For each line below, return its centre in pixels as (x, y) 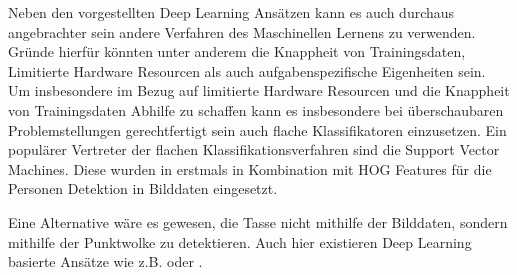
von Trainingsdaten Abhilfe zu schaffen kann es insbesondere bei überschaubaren (256, 109)
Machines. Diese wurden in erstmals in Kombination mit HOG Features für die (250, 168)
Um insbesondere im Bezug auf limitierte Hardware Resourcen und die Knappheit (259, 90)
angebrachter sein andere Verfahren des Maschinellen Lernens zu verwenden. (242, 31)
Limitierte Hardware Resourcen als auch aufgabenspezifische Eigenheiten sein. (247, 70)
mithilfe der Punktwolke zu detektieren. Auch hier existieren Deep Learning (240, 241)
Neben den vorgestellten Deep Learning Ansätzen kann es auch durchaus (231, 12)
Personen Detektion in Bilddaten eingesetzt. (143, 188)
